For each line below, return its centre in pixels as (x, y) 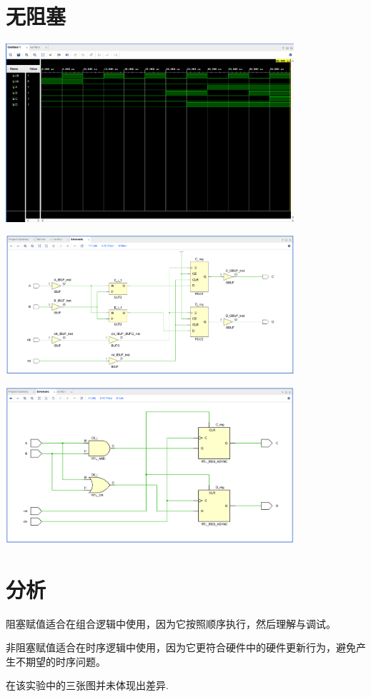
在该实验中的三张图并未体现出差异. (87, 685)
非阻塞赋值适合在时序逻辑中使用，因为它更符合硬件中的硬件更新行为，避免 (181, 647)
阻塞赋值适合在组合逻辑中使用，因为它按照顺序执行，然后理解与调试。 (171, 623)
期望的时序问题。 (65, 661)
